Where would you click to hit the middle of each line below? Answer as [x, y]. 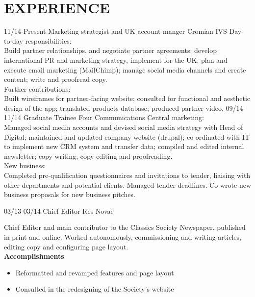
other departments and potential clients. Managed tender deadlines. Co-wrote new [127, 185]
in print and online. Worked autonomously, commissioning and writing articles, [123, 237]
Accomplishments [34, 256]
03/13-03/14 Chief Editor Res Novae [59, 210]
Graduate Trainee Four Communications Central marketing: [114, 117]
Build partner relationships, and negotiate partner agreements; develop [110, 50]
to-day [13, 40]
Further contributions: [37, 88]
